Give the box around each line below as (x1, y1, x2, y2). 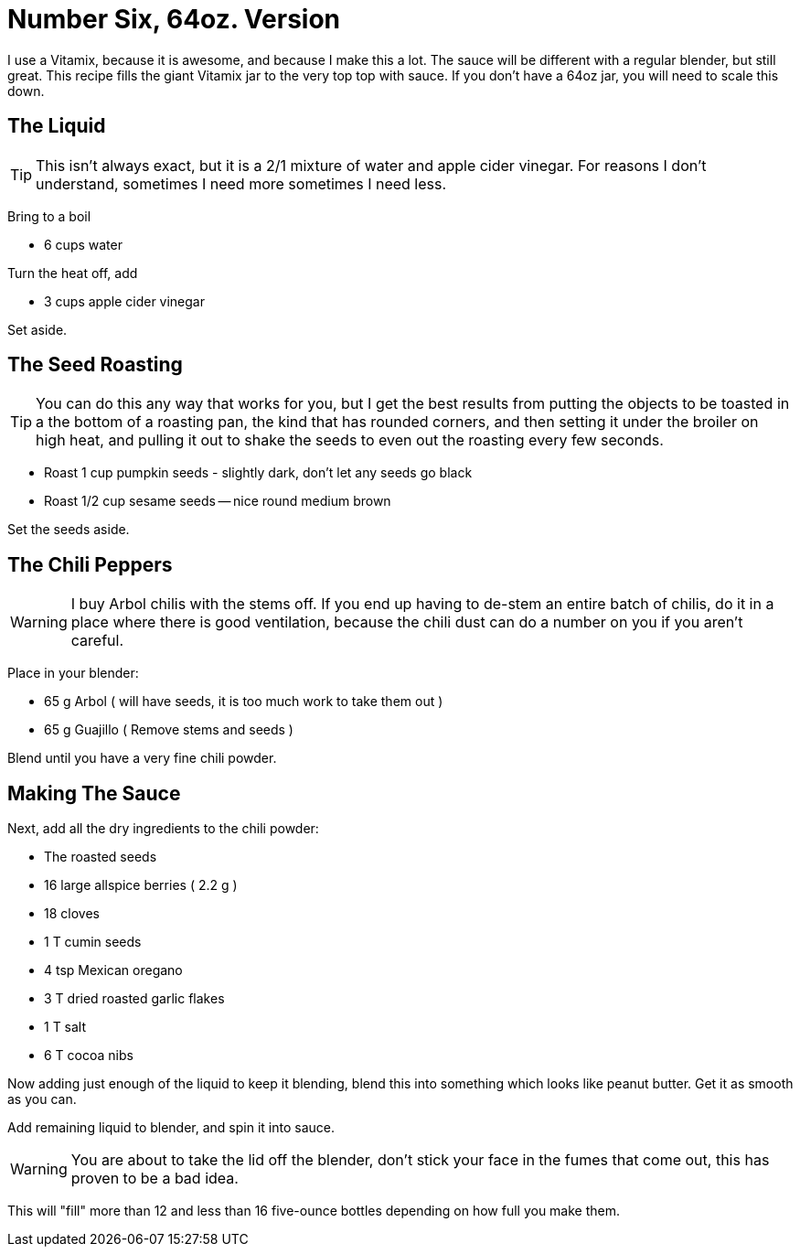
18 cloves (44, 906, 100, 922)
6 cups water (44, 236, 123, 252)
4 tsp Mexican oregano (44, 962, 183, 979)
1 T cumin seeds (44, 934, 142, 950)
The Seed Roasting (7, 353, 183, 377)
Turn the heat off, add (7, 264, 138, 281)
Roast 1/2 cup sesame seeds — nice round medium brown (44, 493, 391, 509)
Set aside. (7, 321, 68, 338)
